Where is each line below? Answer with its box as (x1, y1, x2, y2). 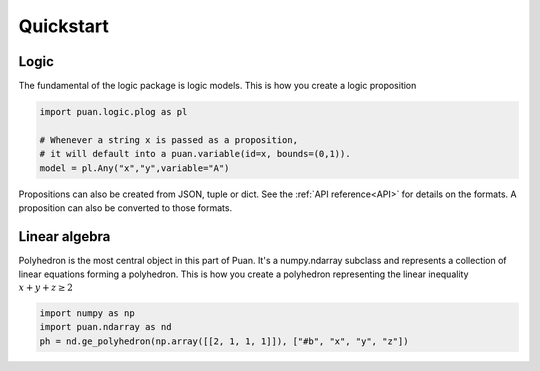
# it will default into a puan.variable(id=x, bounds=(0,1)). (39, 148, 351, 160)
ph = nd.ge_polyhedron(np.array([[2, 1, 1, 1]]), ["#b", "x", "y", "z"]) (39, 335, 409, 347)
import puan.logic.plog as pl (39, 106, 188, 118)
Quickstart (18, 15, 110, 37)
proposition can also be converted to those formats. (18, 201, 233, 214)
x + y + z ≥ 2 (18, 281, 74, 293)
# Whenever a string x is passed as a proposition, (39, 134, 299, 145)
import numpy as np (39, 307, 135, 319)
